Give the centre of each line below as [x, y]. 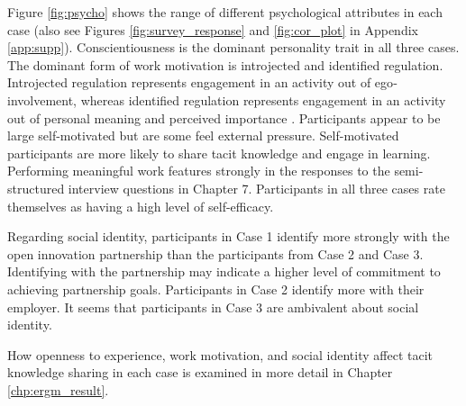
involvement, [42, 99]
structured [36, 188]
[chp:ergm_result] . [58, 389]
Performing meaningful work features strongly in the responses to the [199, 171]
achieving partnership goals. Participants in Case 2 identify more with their [216, 289]
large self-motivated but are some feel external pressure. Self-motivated [203, 135]
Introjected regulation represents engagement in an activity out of [189, 82]
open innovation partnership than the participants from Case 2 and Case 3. [215, 253]
